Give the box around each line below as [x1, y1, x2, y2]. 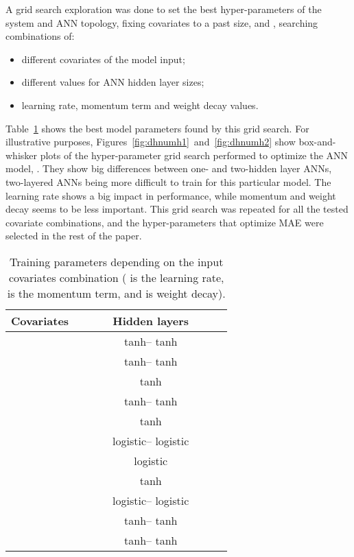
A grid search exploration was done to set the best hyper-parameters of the [5, 2, 322, 16]
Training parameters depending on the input [9, 253, 224, 270]
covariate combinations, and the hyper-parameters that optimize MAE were [5, 215, 324, 229]
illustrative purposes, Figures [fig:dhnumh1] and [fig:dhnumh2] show [5, 134, 296, 149]
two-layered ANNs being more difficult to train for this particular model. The [5, 174, 331, 189]
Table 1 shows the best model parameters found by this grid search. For [5, 121, 309, 135]
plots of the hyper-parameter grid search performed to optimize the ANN [40, 147, 349, 162]
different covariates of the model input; [21, 51, 185, 66]
